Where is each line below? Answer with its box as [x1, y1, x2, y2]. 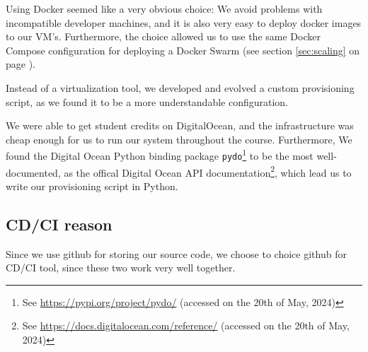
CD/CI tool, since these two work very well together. [6, 260, 236, 275]
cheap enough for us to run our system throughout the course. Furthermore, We [6, 131, 352, 146]
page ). [6, 57, 35, 71]
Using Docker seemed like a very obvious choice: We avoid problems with [6, 1, 323, 16]
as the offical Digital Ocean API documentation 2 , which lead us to [64, 163, 352, 180]
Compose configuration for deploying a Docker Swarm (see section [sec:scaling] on [6, 42, 360, 57]
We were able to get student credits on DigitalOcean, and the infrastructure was [6, 118, 354, 133]
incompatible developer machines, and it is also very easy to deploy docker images [6, 15, 362, 30]
